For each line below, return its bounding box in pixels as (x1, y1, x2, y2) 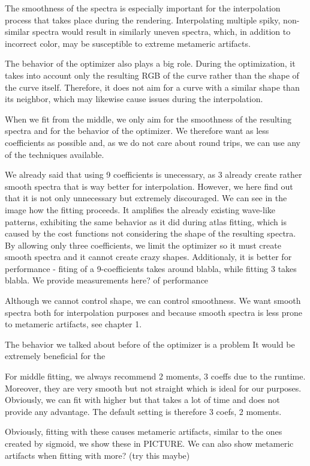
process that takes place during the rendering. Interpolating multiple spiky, (5, 13, 281, 26)
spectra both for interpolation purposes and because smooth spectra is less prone (5, 306, 302, 318)
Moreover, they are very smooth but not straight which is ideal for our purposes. (5, 381, 302, 394)
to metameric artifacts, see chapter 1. (5, 318, 142, 330)
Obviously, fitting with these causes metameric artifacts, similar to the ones (5, 425, 282, 438)
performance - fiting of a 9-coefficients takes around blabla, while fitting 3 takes (5, 262, 297, 274)
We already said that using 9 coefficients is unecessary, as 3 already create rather (5, 168, 302, 181)
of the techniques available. (5, 148, 104, 160)
